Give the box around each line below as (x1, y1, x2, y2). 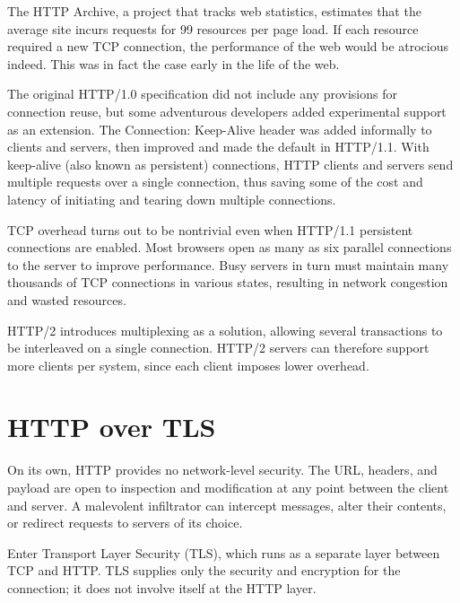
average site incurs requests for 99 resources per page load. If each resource (7, 19, 419, 38)
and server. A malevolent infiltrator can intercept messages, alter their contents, (7, 495, 447, 514)
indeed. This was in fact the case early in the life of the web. (7, 54, 340, 73)
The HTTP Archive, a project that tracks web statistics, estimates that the (7, 2, 421, 20)
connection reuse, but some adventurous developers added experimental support (7, 101, 447, 120)
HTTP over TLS (7, 408, 216, 445)
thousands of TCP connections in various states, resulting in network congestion (7, 273, 448, 292)
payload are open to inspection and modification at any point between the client (7, 478, 449, 496)
